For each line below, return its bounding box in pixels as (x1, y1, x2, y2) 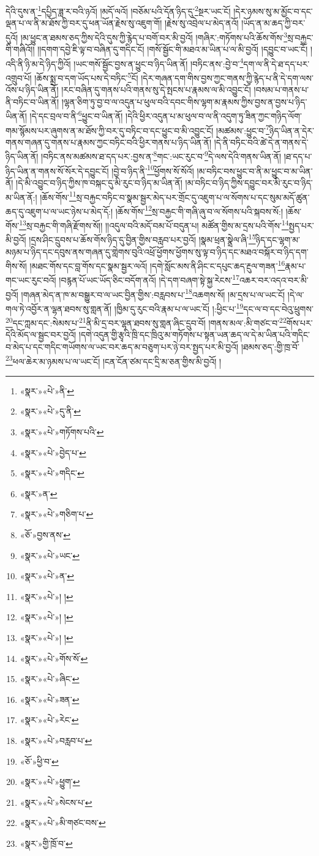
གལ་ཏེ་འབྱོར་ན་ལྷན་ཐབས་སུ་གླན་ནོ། (6, 302, 112, 315)
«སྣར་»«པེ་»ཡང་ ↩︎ (20, 549, 80, 561)
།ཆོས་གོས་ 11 (40, 189, 77, 203)
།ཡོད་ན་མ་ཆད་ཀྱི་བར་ (241, 17, 306, 29)
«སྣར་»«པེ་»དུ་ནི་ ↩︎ (20, 405, 81, 418)
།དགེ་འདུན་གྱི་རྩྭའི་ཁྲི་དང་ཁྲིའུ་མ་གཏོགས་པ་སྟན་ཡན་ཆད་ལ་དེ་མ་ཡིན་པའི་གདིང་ (78, 328, 310, 341)
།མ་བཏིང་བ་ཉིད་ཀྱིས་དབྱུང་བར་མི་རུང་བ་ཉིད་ (185, 176, 313, 189)
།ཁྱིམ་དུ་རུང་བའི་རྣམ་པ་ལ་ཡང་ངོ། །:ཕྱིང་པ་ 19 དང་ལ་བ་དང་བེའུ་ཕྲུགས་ (114, 300, 313, 315)
